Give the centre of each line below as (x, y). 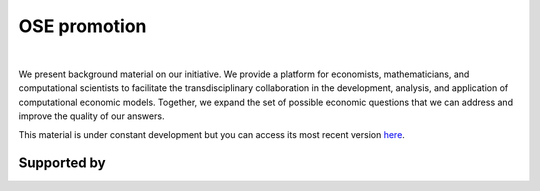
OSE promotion (82, 26)
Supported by (62, 163)
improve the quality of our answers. (91, 116)
